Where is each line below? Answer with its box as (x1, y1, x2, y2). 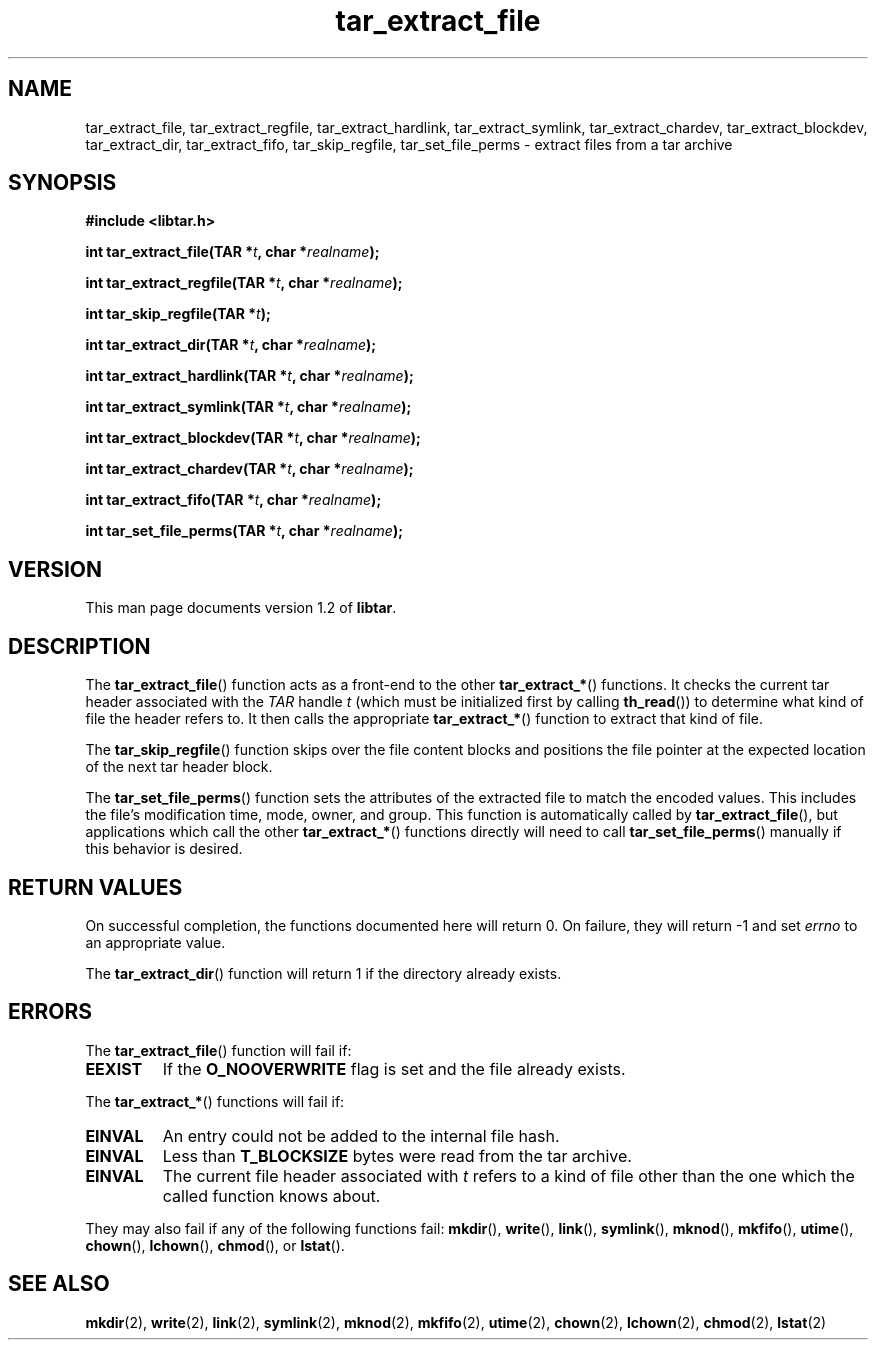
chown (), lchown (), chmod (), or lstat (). (85, 1236, 345, 1254)
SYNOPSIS (8, 170, 117, 196)
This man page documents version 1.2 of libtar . (85, 599, 397, 617)
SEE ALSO (8, 1271, 110, 1297)
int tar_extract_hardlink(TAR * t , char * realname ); (85, 367, 414, 385)
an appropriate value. (85, 933, 226, 951)
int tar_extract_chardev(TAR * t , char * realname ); (85, 460, 414, 478)
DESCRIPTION (8, 633, 151, 659)
